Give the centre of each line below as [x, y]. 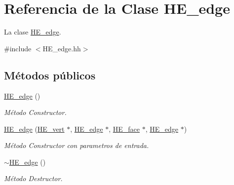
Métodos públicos [50, 75]
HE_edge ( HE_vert [34, 129]
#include [18, 48]
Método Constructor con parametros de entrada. [77, 145]
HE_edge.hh [62, 48]
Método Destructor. [33, 178]
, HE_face [124, 129]
